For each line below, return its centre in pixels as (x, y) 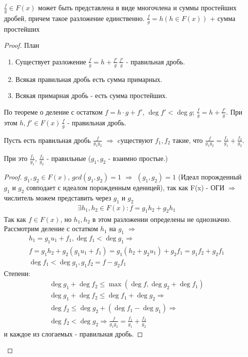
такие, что (188, 140)
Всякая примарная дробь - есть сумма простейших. (91, 95)
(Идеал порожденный (210, 177)
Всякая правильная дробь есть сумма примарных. (89, 79)
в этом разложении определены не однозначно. (162, 219)
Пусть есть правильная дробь (48, 140)
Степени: (17, 273)
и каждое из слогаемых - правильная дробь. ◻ (74, 333)
